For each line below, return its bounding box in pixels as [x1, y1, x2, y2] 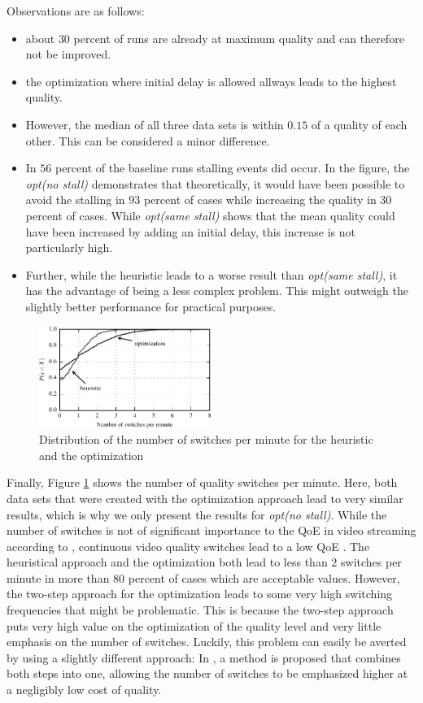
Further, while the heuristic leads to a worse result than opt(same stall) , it [25, 266, 398, 283]
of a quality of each [311, 115, 408, 132]
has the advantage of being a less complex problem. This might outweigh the [25, 282, 408, 299]
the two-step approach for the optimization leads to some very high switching [7, 585, 393, 602]
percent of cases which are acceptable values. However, [128, 569, 400, 586]
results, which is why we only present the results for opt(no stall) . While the [7, 506, 387, 523]
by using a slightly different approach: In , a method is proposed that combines [7, 649, 401, 666]
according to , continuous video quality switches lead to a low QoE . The [7, 537, 370, 554]
